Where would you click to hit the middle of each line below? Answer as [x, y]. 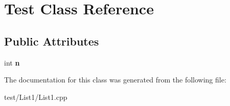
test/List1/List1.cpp [36, 97]
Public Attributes [52, 41]
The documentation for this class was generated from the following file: [115, 80]
